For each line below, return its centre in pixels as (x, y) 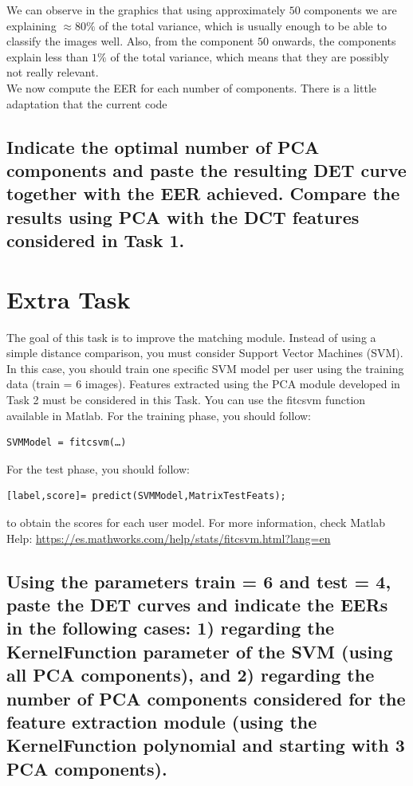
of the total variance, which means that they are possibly (250, 56)
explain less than (47, 56)
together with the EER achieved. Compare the (203, 193)
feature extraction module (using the (162, 721)
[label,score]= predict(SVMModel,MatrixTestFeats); (146, 496)
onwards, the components (334, 41)
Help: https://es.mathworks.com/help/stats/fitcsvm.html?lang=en (169, 538)
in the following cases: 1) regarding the (171, 628)
